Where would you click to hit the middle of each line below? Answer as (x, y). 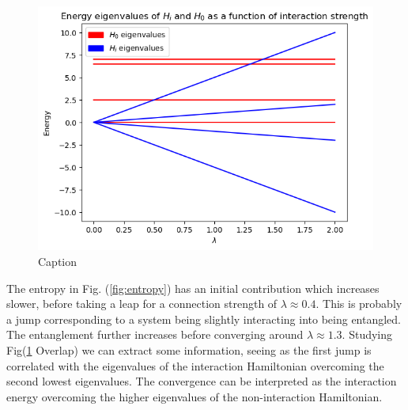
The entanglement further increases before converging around (155, 334)
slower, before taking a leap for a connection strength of (142, 304)
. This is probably (359, 304)
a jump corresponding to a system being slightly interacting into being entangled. (204, 319)
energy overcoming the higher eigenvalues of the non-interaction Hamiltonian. (195, 396)
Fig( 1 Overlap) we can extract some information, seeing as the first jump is (189, 349)
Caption (58, 261)
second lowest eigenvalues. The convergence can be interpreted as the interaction (202, 381)
